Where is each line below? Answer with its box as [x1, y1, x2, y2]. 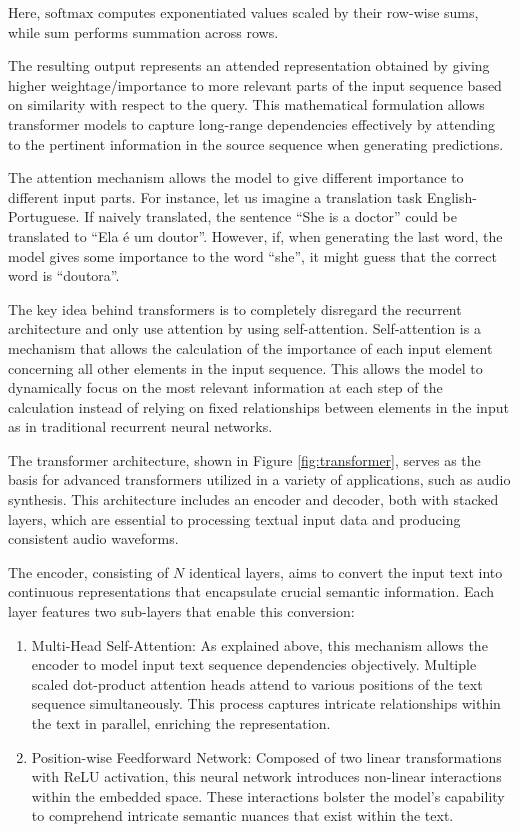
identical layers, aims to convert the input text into [188, 561, 503, 582]
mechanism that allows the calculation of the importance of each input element [8, 337, 493, 358]
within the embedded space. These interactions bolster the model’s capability [31, 785, 505, 806]
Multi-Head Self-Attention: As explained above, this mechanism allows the [31, 634, 488, 655]
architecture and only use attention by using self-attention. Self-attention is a [8, 318, 481, 339]
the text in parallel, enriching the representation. [31, 713, 331, 733]
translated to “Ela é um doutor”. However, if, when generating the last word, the [8, 225, 503, 246]
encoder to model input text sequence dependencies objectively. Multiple [31, 654, 477, 675]
